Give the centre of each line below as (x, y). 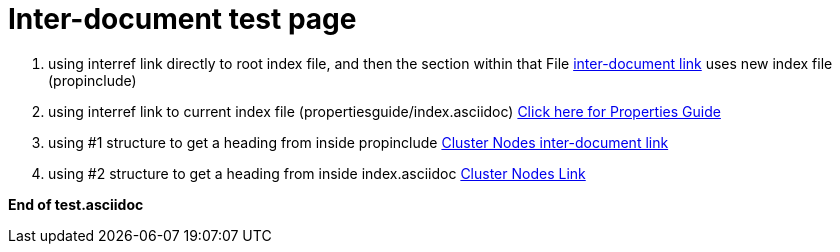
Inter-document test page (182, 19)
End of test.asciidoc (76, 204)
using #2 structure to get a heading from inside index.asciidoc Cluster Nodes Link (317, 173)
